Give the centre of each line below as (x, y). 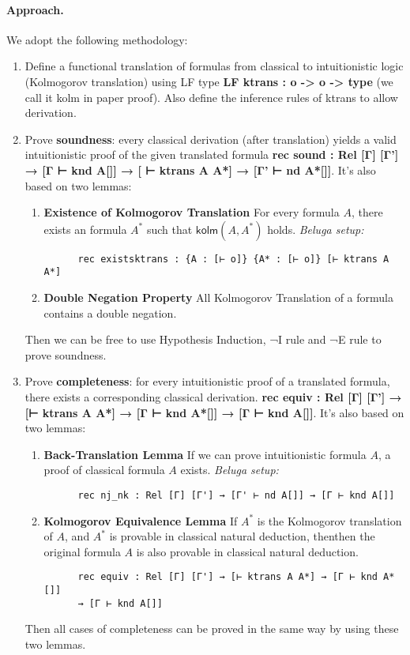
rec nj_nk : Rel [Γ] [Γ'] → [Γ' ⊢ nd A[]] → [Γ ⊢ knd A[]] (236, 495)
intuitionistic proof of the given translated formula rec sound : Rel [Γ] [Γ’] (212, 154)
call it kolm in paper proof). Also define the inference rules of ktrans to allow (211, 97)
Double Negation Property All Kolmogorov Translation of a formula (218, 297)
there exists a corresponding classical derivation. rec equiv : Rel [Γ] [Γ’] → (213, 397)
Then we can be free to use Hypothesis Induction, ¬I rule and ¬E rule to (203, 339)
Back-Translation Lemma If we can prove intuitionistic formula (205, 454)
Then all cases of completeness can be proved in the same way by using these (212, 629)
